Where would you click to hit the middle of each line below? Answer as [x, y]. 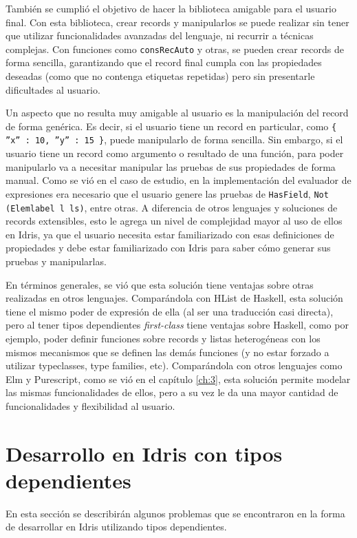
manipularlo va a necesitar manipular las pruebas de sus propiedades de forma [171, 166]
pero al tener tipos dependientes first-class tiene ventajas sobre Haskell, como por [177, 325]
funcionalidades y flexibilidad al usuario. [90, 405]
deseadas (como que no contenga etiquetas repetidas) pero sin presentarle [160, 76]
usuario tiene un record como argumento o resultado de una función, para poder [175, 153]
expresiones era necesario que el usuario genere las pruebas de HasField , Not [167, 193]
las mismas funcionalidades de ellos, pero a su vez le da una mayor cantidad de [172, 392]
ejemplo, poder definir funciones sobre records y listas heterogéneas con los [163, 338]
